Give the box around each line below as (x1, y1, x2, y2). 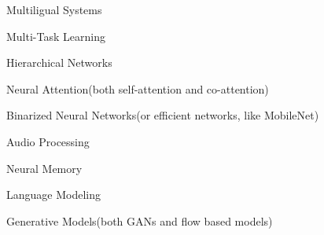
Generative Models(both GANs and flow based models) (6, 212, 273, 229)
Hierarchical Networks (6, 54, 112, 71)
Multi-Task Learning (6, 28, 105, 44)
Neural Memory (6, 160, 83, 176)
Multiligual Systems (6, 2, 102, 17)
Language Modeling (6, 186, 101, 203)
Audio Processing (6, 133, 90, 149)
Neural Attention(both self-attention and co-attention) (6, 80, 269, 97)
